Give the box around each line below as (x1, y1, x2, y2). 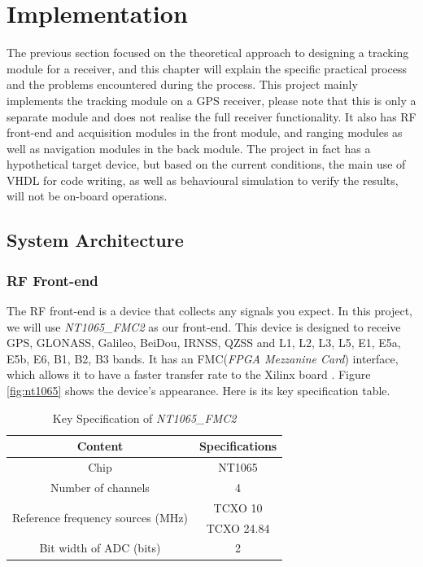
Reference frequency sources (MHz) (12, 509, 188, 526)
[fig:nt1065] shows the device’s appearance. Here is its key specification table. (7, 382, 390, 399)
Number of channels (50, 478, 150, 495)
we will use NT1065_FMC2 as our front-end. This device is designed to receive (7, 318, 401, 335)
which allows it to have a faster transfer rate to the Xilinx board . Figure (7, 366, 371, 383)
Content (76, 437, 124, 455)
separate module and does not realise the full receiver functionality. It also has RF (7, 108, 416, 125)
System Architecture (7, 227, 184, 253)
